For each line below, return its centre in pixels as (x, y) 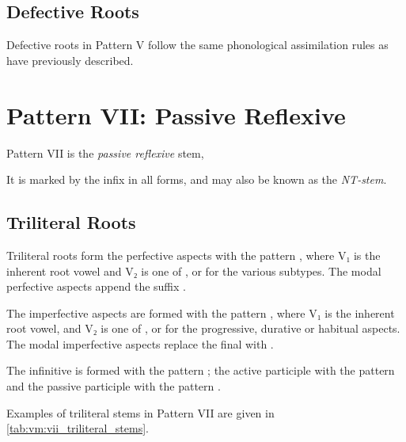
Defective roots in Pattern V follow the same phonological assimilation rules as (197, 45)
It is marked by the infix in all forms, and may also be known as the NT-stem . (197, 179)
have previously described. (70, 60)
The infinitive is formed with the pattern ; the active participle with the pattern (201, 370)
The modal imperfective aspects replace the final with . (140, 343)
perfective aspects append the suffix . (96, 286)
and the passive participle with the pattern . (114, 386)
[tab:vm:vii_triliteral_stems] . (78, 428)
